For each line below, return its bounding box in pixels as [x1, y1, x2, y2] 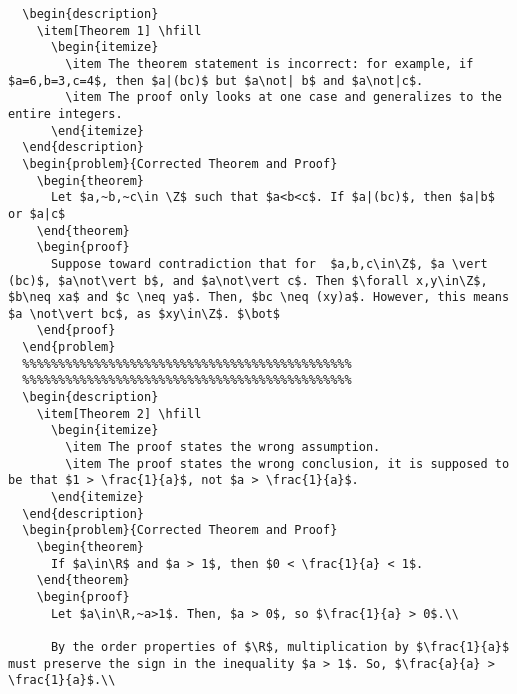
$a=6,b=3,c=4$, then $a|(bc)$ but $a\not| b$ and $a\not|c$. [8, 73, 424, 88]
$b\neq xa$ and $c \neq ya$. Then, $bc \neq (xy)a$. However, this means [8, 290, 510, 305]
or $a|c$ [8, 206, 66, 221]
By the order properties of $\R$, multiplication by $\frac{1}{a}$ [50, 639, 510, 654]
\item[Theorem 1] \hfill [36, 23, 202, 38]
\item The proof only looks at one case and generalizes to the [65, 90, 502, 105]
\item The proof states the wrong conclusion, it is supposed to [65, 456, 510, 471]
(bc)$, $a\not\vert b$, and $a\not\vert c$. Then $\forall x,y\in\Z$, [8, 273, 488, 288]
